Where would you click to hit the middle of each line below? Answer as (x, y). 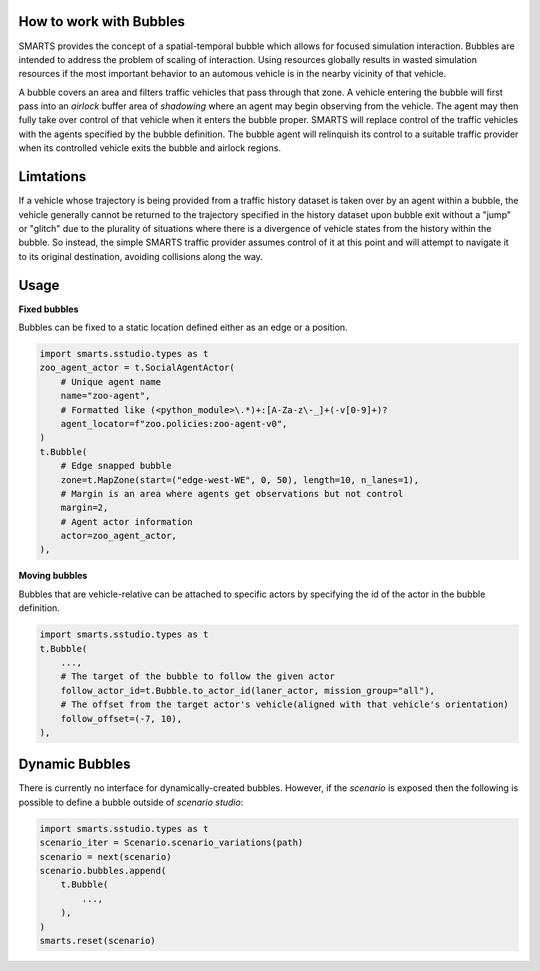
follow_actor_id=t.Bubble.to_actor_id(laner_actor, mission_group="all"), (247, 690)
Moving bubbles (53, 576)
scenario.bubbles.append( (103, 870)
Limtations (52, 176)
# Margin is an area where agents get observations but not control (232, 493)
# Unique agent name (111, 381)
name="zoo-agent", (105, 396)
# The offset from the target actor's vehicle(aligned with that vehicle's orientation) (284, 704)
